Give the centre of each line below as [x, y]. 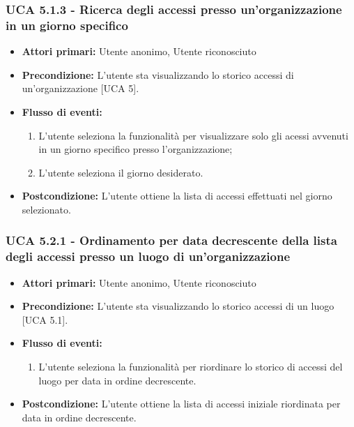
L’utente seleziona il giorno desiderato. [121, 172]
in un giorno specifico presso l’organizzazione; [136, 149]
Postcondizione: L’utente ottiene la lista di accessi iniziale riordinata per [181, 404]
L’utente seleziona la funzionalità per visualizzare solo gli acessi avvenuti [193, 135]
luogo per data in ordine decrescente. [117, 380]
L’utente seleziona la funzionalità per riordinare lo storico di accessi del [191, 366]
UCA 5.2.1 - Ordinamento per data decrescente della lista [171, 240]
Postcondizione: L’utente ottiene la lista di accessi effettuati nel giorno [177, 196]
